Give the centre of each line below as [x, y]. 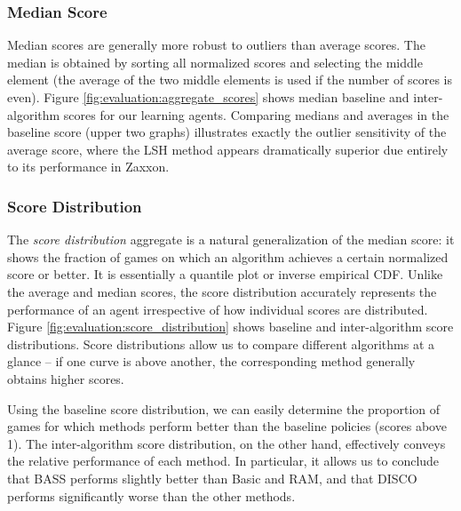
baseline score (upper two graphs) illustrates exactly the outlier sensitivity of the [227, 132]
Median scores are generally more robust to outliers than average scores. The [216, 45]
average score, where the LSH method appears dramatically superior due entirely [228, 149]
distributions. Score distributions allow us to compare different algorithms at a [221, 343]
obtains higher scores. [66, 378]
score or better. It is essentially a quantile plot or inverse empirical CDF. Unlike [225, 274]
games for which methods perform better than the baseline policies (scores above [227, 426]
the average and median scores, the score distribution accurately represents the [222, 291]
